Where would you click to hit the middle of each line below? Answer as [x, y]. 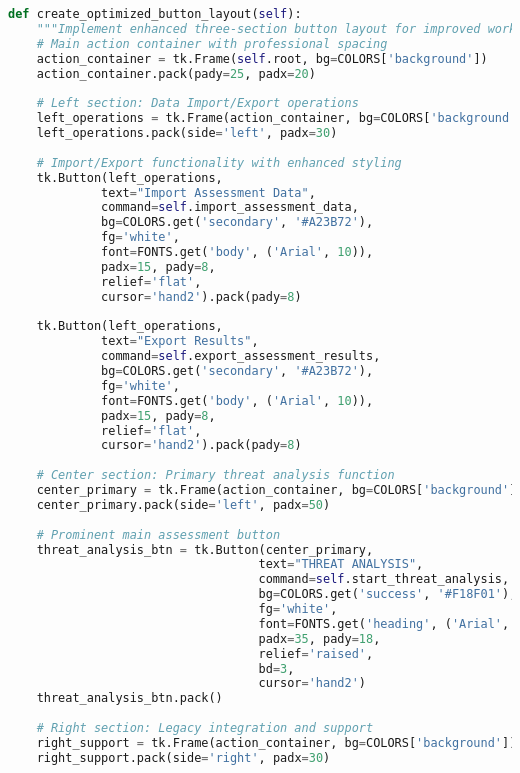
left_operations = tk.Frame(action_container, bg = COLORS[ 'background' [276, 118]
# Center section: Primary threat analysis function [215, 475]
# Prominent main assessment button [158, 534]
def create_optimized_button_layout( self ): [155, 14]
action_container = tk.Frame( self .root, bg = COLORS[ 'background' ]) [262, 58]
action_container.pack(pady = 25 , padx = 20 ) [176, 73]
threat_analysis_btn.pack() [129, 698]
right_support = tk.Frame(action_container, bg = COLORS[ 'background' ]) [276, 742]
